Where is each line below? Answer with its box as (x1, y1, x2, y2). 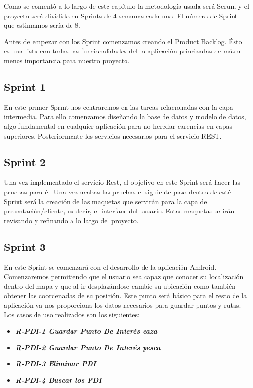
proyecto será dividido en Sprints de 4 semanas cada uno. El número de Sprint (4, 10, 238, 20)
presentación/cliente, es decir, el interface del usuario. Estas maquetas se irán (4, 206, 235, 216)
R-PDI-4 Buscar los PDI (15, 374, 102, 385)
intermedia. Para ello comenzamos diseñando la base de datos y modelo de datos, (4, 111, 246, 122)
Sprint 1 (4, 79, 46, 94)
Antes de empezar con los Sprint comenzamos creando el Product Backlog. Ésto (4, 36, 242, 46)
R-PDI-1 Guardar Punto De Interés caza (15, 326, 158, 336)
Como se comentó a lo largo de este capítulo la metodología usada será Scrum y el (4, 1, 249, 11)
